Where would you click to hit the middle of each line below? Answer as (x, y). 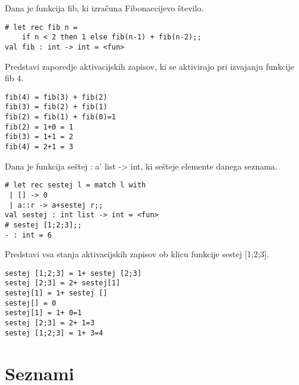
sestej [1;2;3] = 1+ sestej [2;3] (73, 273)
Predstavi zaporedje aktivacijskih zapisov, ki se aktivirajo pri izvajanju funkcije (149, 66)
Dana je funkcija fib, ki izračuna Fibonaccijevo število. (104, 8)
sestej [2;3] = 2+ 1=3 (50, 323)
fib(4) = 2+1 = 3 (39, 147)
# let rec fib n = (41, 27)
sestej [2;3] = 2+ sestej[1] (63, 283)
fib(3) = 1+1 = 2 (39, 137)
